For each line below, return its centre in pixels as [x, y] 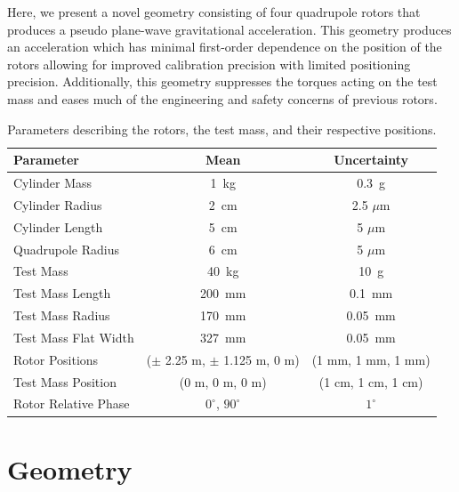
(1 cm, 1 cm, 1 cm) [371, 381]
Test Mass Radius [62, 315]
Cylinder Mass [53, 182]
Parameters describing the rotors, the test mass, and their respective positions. [222, 129]
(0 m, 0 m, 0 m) [223, 381]
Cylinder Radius [58, 204]
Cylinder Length [58, 226]
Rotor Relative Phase [72, 403]
